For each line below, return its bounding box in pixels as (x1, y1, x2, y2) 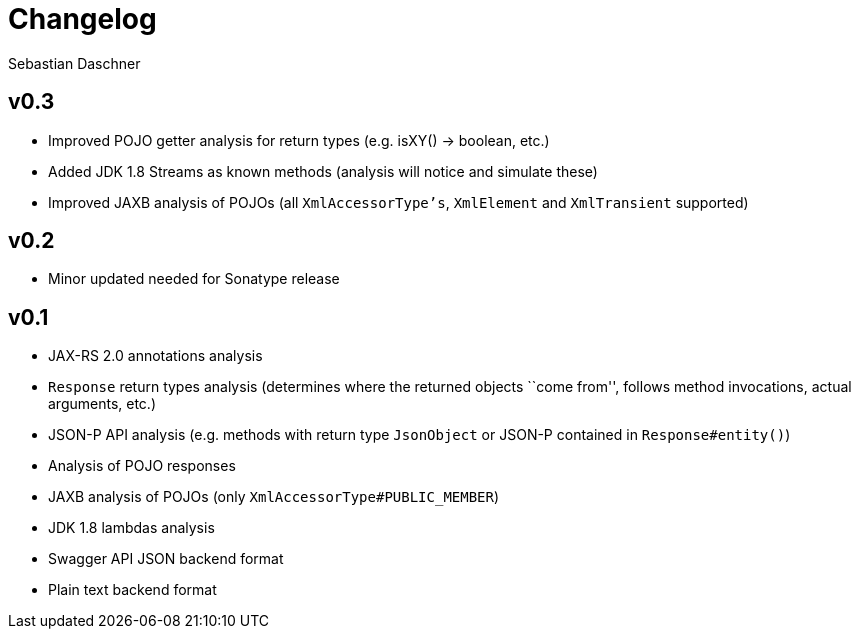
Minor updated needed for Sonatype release (48, 270, 340, 288)
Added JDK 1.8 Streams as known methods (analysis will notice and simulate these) (48, 162, 598, 180)
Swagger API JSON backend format (48, 550, 284, 568)
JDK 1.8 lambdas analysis (48, 519, 215, 537)
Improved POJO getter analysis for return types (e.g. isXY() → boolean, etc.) (48, 131, 550, 149)
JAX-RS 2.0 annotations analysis (48, 347, 263, 365)
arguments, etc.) (48, 395, 157, 413)
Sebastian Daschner (8, 54, 141, 72)
